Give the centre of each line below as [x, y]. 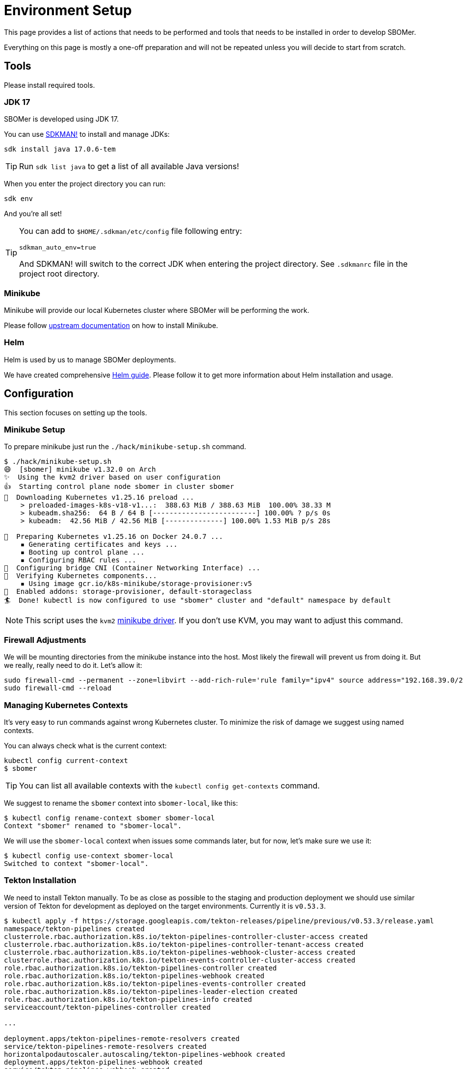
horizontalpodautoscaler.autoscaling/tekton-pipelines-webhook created [145, 1054]
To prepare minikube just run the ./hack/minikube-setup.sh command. [125, 447]
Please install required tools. [50, 85]
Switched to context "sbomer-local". [77, 863]
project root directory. [59, 274]
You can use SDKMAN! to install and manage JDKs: [87, 134]
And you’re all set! [33, 214]
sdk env [19, 199]
